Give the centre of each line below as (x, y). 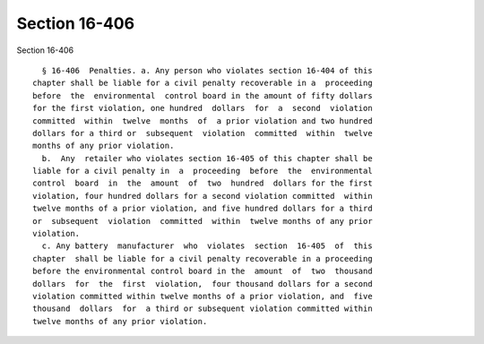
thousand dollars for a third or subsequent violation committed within (203, 309)
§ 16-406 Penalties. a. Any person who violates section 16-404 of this (207, 70)
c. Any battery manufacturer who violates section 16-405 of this (207, 246)
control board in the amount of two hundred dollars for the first (203, 183)
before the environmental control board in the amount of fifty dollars (203, 95)
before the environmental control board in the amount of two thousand (203, 271)
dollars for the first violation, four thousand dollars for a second (203, 284)
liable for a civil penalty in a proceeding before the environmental (203, 171)
